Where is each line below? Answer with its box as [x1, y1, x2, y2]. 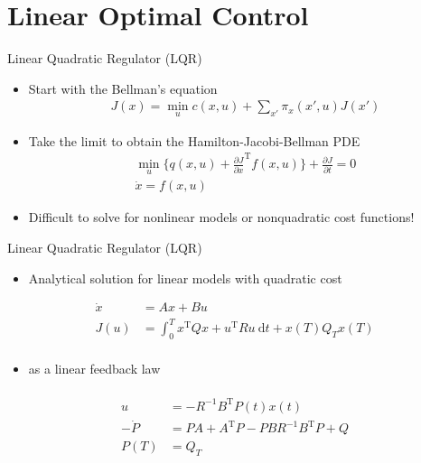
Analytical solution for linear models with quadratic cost [28, 268, 342, 287]
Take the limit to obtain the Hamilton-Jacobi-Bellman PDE [28, 131, 360, 150]
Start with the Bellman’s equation [28, 79, 218, 97]
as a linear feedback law [28, 358, 161, 377]
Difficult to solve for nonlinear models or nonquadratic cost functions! [28, 208, 415, 227]
